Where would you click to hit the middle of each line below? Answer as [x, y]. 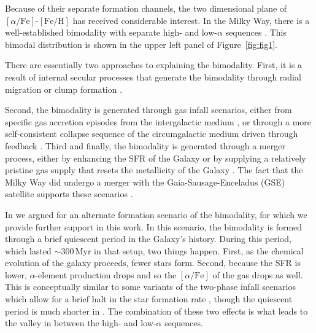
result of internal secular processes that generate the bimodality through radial [153, 76]
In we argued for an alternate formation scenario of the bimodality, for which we [156, 214]
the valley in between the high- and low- [81, 323]
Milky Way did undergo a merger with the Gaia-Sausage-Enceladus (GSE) [145, 182]
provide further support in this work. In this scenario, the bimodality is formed [154, 226]
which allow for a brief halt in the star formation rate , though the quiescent [149, 299]
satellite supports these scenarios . [69, 194]
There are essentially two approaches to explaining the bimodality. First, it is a [154, 65]
